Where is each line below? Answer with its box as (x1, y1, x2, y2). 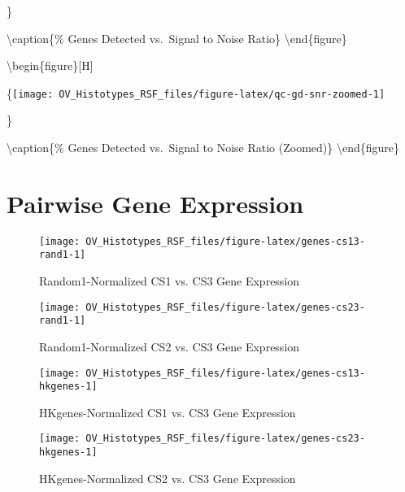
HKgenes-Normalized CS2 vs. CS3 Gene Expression (39, 469, 296, 486)
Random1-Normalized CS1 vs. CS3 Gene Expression (39, 272, 300, 290)
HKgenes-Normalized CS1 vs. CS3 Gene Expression (39, 403, 296, 420)
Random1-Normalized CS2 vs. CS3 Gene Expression (39, 337, 300, 355)
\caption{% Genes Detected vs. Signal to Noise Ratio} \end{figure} (7, 29, 347, 46)
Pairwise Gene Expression (7, 186, 304, 220)
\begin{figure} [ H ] (7, 57, 94, 74)
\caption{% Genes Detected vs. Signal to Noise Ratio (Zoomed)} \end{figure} (7, 139, 399, 156)
